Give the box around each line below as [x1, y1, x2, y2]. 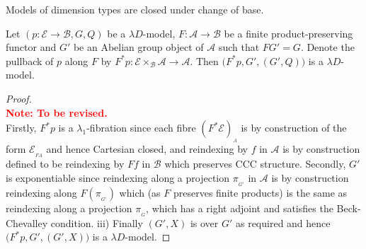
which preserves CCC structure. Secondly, [164, 156, 346, 171]
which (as [119, 185, 161, 199]
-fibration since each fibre [86, 120, 196, 135]
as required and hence [235, 215, 331, 230]
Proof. [6, 91, 32, 105]
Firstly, [6, 120, 37, 135]
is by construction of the [241, 120, 347, 135]
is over [190, 215, 219, 230]
